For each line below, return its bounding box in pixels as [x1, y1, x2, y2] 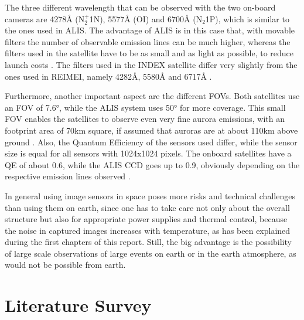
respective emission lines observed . [5, 170, 131, 182]
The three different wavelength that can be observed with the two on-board [5, 1, 276, 13]
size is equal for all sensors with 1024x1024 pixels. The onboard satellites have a [5, 147, 292, 159]
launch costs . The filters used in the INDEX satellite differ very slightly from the [5, 58, 298, 70]
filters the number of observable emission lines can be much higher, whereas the [5, 35, 291, 47]
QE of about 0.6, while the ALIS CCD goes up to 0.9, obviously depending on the [5, 158, 300, 171]
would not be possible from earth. [5, 258, 126, 271]
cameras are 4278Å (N [5, 12, 85, 25]
